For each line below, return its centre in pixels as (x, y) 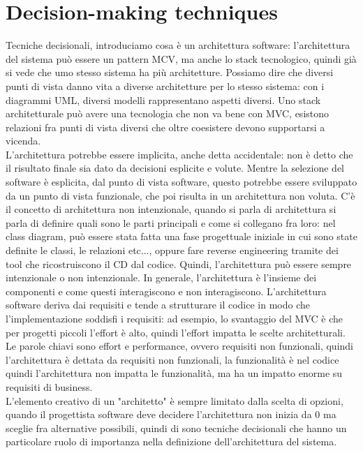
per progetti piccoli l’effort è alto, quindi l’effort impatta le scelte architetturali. (176, 332)
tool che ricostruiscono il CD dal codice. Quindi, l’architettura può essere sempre (179, 263)
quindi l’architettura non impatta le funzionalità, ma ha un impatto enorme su (174, 373)
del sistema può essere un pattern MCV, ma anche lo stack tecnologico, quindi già (181, 58)
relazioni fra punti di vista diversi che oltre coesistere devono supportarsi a (165, 127)
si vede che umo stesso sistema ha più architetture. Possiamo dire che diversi (170, 72)
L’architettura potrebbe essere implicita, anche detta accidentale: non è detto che (179, 154)
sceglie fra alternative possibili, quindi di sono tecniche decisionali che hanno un (176, 428)
